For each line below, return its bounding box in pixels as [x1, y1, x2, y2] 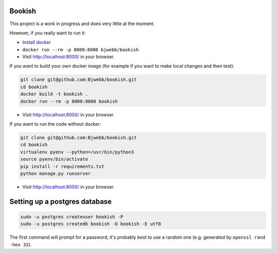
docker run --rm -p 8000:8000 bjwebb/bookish [22, 47, 139, 52]
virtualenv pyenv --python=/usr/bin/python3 [20, 149, 134, 155]
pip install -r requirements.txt [20, 163, 105, 169]
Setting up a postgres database [9, 197, 112, 206]
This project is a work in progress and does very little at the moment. [9, 21, 155, 27]
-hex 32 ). [9, 241, 32, 247]
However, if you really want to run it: [9, 30, 86, 36]
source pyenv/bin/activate [20, 157, 88, 162]
